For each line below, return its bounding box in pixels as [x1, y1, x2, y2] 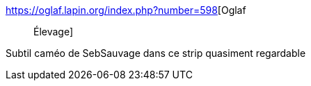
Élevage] [33, 26, 74, 37]
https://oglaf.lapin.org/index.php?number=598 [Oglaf [6, 4, 246, 16]
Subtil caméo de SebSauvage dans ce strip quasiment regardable [6, 47, 306, 59]
